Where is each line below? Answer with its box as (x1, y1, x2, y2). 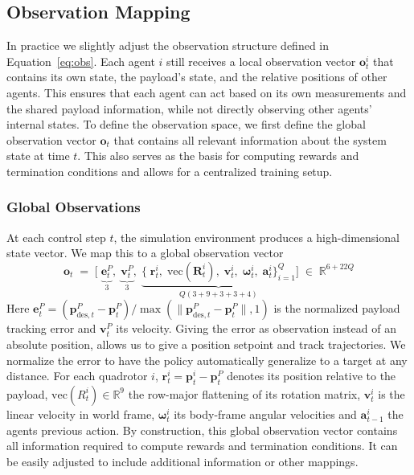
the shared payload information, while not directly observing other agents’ (6, 100, 372, 117)
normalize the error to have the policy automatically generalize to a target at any (6, 351, 408, 368)
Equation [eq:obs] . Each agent (6, 52, 155, 69)
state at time (6, 147, 70, 164)
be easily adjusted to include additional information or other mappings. (6, 452, 359, 469)
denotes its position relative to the (227, 367, 396, 384)
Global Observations (6, 197, 141, 217)
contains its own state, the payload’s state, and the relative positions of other (6, 68, 387, 85)
